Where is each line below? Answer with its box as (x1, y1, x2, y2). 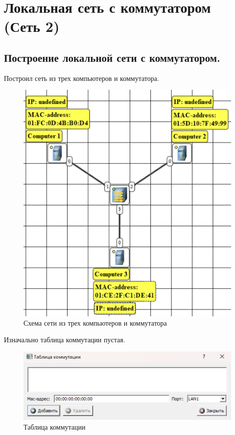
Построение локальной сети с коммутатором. (4, 50, 220, 65)
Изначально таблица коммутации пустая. (4, 334, 125, 344)
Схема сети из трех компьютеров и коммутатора (23, 318, 167, 328)
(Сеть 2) (4, 16, 60, 36)
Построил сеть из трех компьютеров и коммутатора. (4, 73, 159, 83)
